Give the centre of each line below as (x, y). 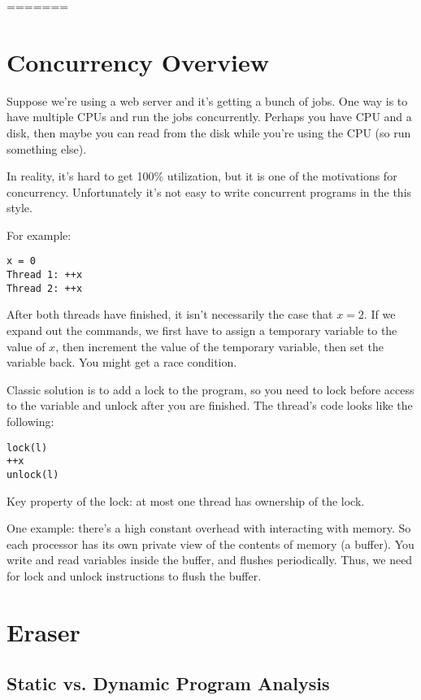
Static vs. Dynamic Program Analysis (168, 683)
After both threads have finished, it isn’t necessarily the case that (170, 314)
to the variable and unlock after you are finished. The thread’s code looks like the (210, 405)
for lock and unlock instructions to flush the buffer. (134, 575)
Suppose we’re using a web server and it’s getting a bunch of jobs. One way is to (207, 100)
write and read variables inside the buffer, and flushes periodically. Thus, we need (210, 560)
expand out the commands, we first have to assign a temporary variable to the (202, 330)
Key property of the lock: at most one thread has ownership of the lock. (186, 500)
